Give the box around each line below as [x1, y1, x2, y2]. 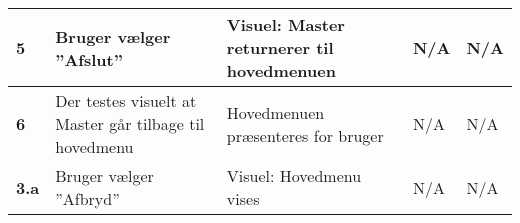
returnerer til [226, 36, 334, 59]
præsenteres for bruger [226, 123, 384, 147]
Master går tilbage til [55, 112, 205, 135]
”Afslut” [55, 47, 123, 71]
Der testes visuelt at [55, 89, 197, 112]
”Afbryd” [55, 187, 120, 210]
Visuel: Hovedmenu [226, 164, 362, 187]
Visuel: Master [226, 13, 345, 36]
